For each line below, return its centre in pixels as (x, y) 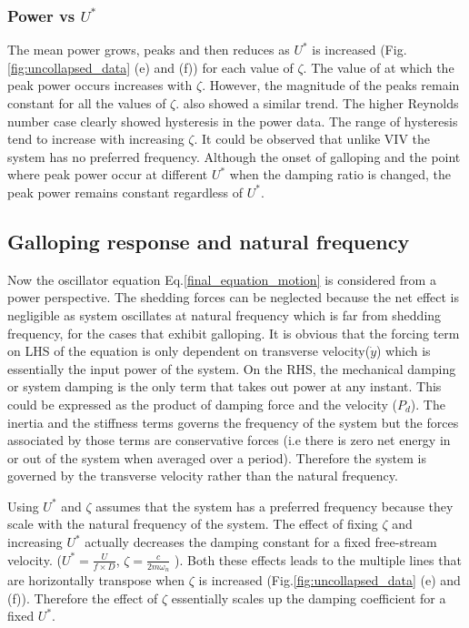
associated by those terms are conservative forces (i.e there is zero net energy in (229, 440)
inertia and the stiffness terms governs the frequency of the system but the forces (233, 422)
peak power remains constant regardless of (125, 192)
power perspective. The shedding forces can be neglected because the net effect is (234, 297)
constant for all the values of (87, 103)
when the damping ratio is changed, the (340, 174)
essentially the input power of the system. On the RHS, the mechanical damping (232, 368)
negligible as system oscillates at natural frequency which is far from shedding (225, 314)
